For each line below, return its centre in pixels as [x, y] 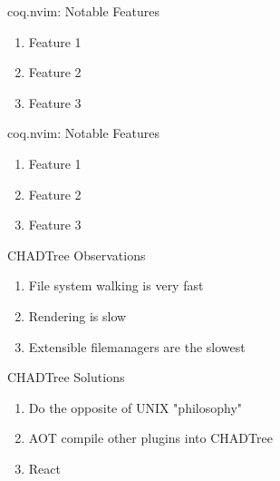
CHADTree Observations [77, 255]
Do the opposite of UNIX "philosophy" [135, 407]
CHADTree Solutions [66, 377]
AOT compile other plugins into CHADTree [150, 438]
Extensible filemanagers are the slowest [137, 346]
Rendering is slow [77, 315]
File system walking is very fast [116, 285]
